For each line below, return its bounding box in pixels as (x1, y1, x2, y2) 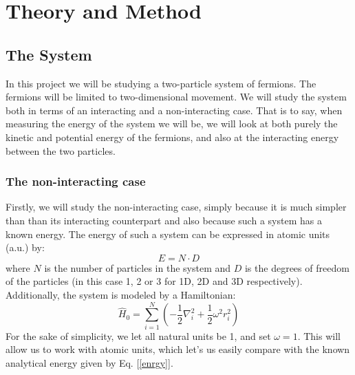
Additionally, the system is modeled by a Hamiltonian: (6, 287, 236, 301)
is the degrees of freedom (244, 260, 349, 275)
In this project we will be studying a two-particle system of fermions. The (6, 76, 316, 90)
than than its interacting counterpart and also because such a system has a (6, 213, 322, 227)
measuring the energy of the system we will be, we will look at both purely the (6, 116, 338, 131)
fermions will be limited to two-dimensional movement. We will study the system (6, 89, 347, 104)
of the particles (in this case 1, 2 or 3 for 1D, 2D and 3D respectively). (6, 274, 303, 288)
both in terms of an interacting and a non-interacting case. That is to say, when (6, 103, 343, 117)
